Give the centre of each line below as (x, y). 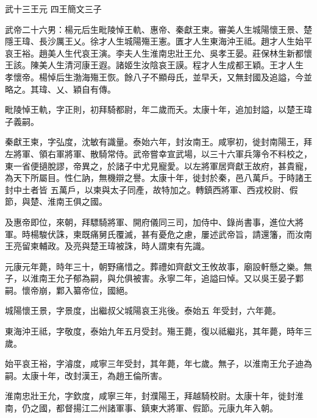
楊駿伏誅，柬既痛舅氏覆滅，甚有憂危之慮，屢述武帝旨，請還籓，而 (162, 234)
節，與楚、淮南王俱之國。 (56, 201)
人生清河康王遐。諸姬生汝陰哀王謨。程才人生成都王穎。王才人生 (175, 65)
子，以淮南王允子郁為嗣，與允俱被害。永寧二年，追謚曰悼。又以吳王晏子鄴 (154, 278)
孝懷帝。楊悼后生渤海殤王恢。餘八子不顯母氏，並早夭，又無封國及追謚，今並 (158, 76)
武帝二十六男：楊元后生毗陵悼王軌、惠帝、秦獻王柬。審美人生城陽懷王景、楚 (158, 29)
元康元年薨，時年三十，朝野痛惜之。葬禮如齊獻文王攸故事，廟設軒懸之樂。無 (158, 266)
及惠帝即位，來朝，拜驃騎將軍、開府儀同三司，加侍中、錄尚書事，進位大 (150, 221)
